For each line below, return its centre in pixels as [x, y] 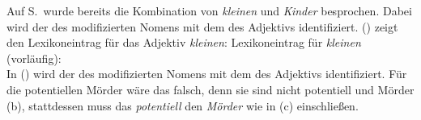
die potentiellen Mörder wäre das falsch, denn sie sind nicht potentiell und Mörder [210, 89]
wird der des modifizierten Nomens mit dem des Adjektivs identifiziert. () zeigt [202, 26]
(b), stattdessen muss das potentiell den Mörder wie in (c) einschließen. [183, 105]
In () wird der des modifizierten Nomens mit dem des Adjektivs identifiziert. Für [207, 74]
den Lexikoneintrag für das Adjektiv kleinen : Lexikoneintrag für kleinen [184, 42]
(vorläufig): [34, 58]
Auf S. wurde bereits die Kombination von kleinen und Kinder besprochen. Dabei [209, 10]
